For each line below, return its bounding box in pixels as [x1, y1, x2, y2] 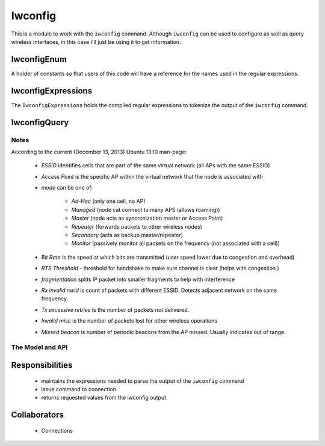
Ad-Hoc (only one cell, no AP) [71, 197, 146, 205]
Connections [41, 427, 73, 434]
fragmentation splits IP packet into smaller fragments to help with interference [41, 276, 235, 283]
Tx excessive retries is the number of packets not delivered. [41, 306, 190, 313]
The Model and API [11, 343, 68, 352]
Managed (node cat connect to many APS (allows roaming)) [71, 206, 220, 213]
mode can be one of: [41, 184, 93, 191]
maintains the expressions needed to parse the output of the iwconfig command [41, 377, 244, 385]
